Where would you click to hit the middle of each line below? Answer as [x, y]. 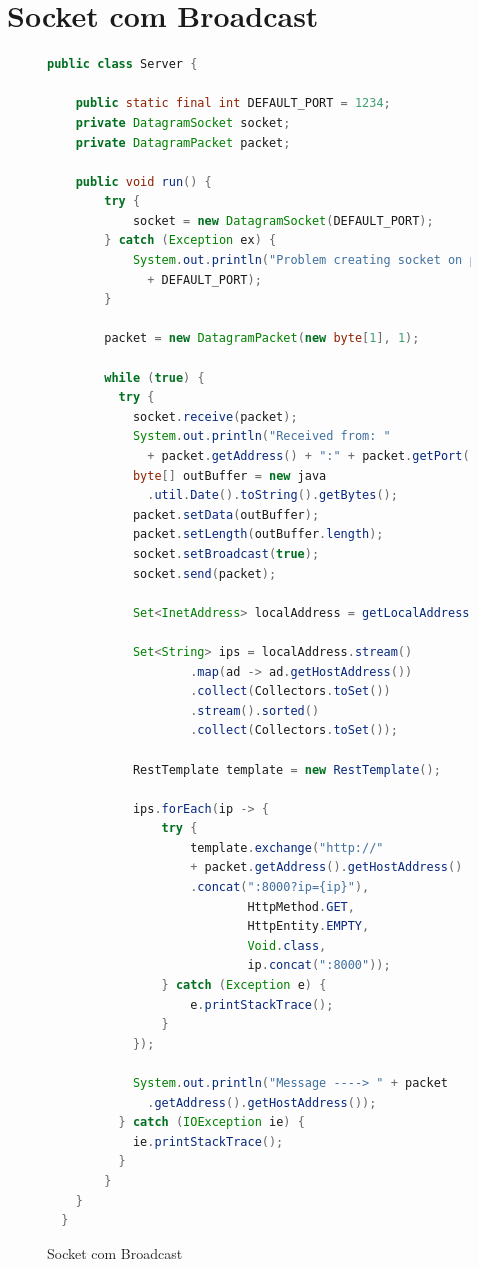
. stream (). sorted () [255, 710]
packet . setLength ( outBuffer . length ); [258, 534]
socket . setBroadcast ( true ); [226, 553]
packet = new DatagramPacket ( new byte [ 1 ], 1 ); [262, 338]
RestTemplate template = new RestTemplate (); [286, 769]
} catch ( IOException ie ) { [211, 1122]
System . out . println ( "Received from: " [261, 436]
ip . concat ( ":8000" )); [319, 965]
